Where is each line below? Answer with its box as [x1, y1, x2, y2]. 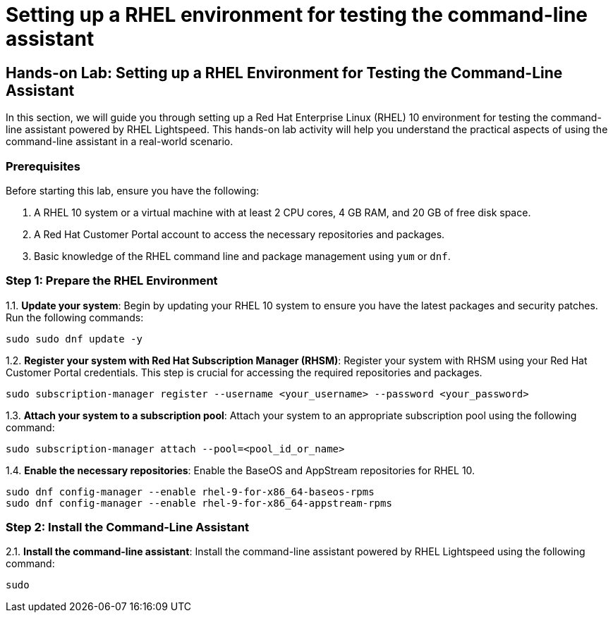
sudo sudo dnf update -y [6, 333, 142, 345]
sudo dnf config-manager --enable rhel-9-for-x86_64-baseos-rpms [6, 486, 375, 498]
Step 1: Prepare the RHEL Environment [6, 273, 218, 288]
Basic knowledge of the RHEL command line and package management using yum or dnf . [34, 249, 451, 262]
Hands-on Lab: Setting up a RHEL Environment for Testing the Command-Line [6, 63, 563, 82]
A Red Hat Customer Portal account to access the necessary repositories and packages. [34, 228, 445, 240]
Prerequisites [6, 159, 80, 173]
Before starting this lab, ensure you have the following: [6, 184, 260, 197]
